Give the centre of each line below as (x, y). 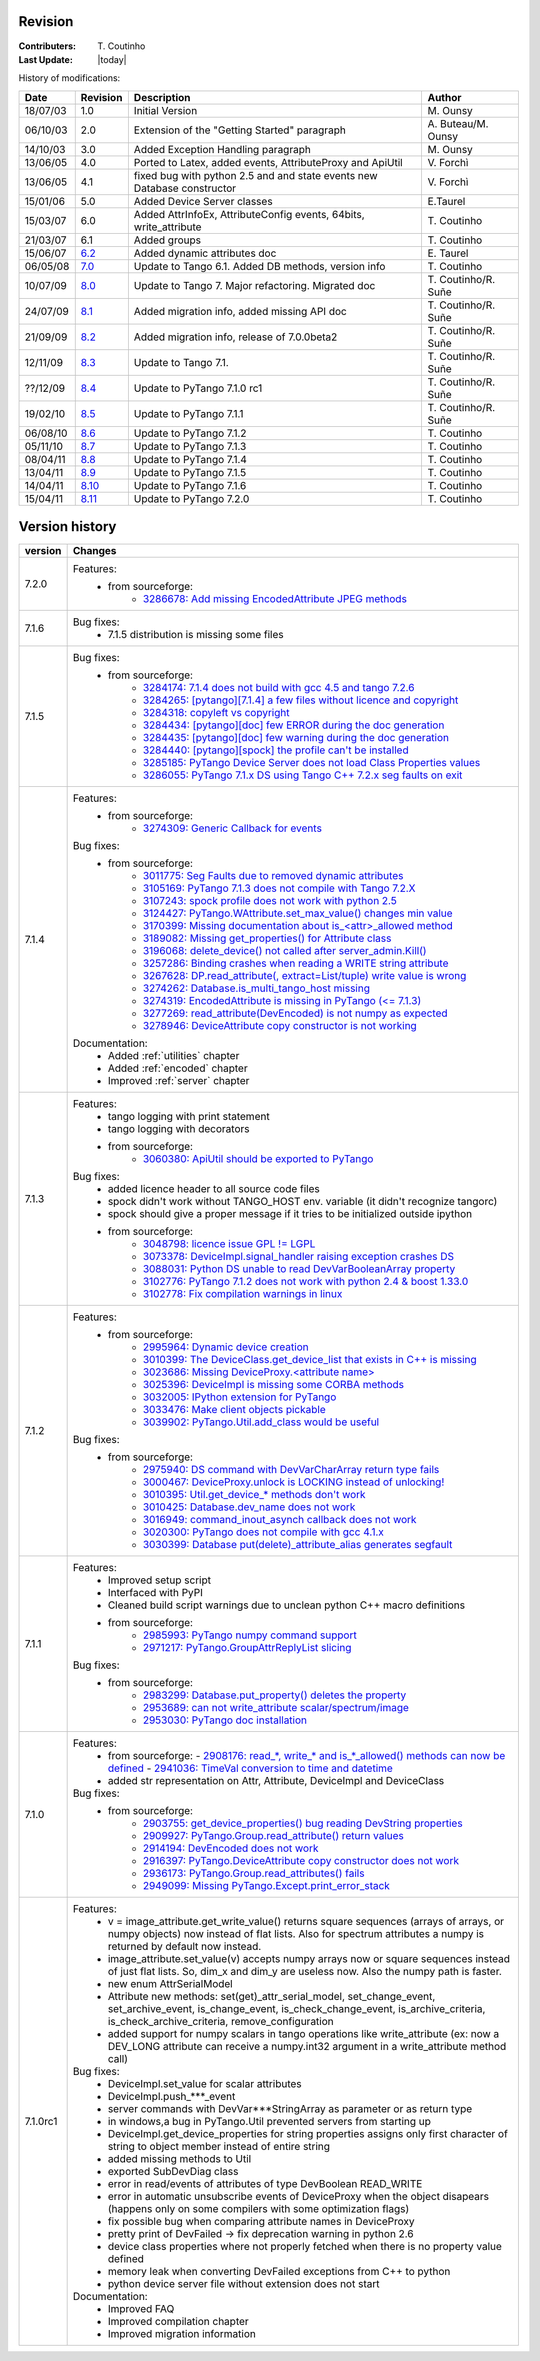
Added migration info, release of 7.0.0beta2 (235, 337)
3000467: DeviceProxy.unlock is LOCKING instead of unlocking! (293, 1482)
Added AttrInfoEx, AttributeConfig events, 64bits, (249, 214)
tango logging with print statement (188, 1117)
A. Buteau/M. (458, 123)
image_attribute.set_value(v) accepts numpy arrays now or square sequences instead (308, 1959)
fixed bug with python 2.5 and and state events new (256, 175)
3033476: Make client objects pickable (234, 1410)
